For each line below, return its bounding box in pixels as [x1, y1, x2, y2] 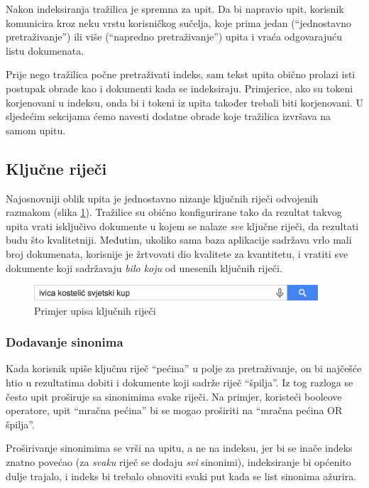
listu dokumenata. [6, 43, 84, 58]
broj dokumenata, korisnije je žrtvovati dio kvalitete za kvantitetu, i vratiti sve [6, 246, 348, 261]
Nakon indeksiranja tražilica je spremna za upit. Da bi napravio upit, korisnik [6, 1, 344, 16]
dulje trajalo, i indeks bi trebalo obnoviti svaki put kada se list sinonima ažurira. [6, 468, 357, 483]
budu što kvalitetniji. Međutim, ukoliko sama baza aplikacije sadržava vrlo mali [6, 232, 352, 247]
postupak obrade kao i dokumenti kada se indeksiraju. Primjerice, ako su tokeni [6, 80, 353, 95]
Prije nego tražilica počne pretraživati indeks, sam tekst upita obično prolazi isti [6, 67, 356, 82]
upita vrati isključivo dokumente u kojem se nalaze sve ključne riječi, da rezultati [6, 218, 359, 233]
